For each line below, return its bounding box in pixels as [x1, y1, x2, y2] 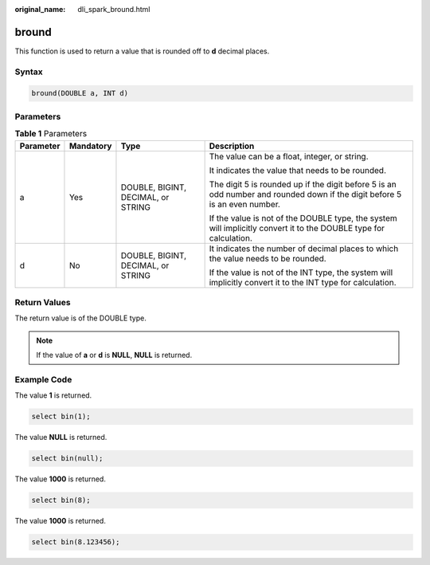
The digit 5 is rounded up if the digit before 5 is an [209, 179, 397, 190]
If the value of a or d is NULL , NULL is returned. [36, 351, 193, 360]
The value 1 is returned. [14, 390, 92, 400]
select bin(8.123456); [31, 538, 120, 547]
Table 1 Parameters [14, 128, 88, 139]
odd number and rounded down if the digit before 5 [209, 188, 402, 199]
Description [209, 140, 255, 151]
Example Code [14, 374, 72, 385]
